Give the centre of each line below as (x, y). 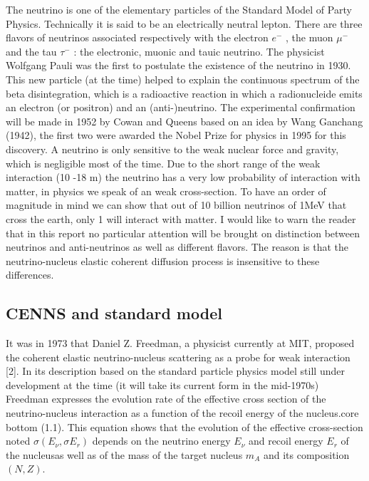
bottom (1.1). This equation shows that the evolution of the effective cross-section (184, 426)
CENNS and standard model (114, 313)
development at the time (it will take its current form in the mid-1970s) (162, 384)
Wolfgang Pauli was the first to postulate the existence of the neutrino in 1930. (178, 65)
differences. (30, 275)
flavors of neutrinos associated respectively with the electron (137, 37)
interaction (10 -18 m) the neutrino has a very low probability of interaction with (183, 177)
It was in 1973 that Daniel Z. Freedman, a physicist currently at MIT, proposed (180, 343)
